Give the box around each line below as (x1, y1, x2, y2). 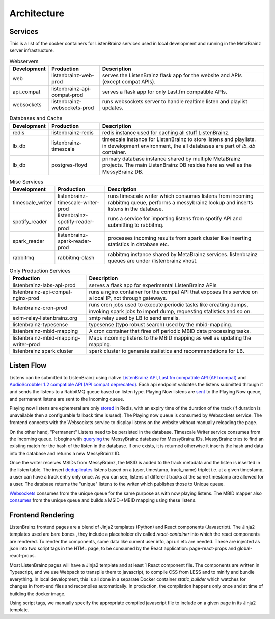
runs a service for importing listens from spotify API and (107, 215, 242, 222)
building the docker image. (9, 590, 66, 597)
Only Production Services (9, 267, 71, 274)
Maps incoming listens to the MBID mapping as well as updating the (89, 334, 252, 342)
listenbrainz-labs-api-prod (12, 282, 76, 289)
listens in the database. (107, 205, 163, 212)
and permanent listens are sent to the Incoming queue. (9, 396, 125, 402)
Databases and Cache (9, 115, 63, 122)
